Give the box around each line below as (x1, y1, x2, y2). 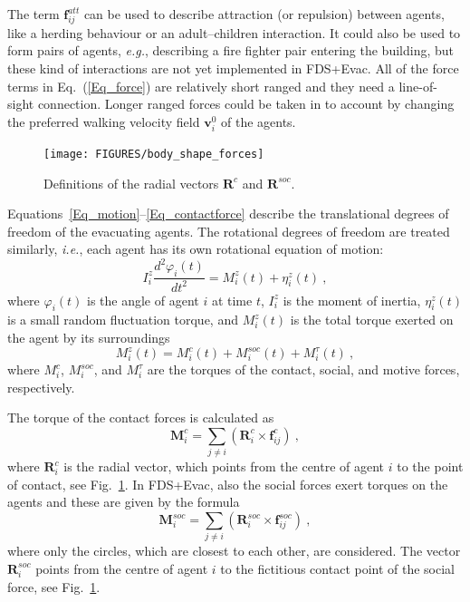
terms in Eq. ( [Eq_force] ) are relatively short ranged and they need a (7, 76, 395, 95)
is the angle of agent (87, 290, 199, 309)
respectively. (7, 377, 75, 396)
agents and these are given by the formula (7, 492, 240, 511)
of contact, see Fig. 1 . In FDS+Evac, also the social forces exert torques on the (7, 474, 448, 493)
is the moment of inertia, (283, 290, 421, 309)
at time (211, 290, 253, 309)
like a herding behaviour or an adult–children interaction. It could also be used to (7, 23, 461, 42)
